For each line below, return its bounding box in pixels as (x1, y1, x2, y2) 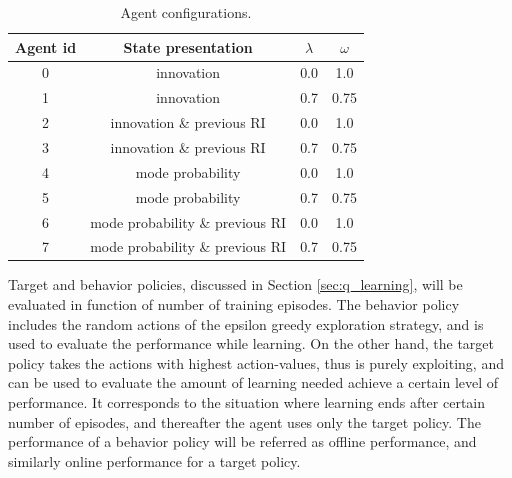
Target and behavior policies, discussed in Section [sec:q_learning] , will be (8, 274, 463, 295)
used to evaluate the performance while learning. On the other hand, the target (8, 333, 495, 354)
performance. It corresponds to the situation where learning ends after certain (8, 392, 486, 412)
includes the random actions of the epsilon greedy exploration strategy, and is (8, 313, 484, 334)
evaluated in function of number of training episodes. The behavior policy (8, 294, 460, 315)
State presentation (123, 36, 253, 57)
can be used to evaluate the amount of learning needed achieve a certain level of (8, 372, 499, 393)
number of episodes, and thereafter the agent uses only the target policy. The (8, 411, 481, 432)
